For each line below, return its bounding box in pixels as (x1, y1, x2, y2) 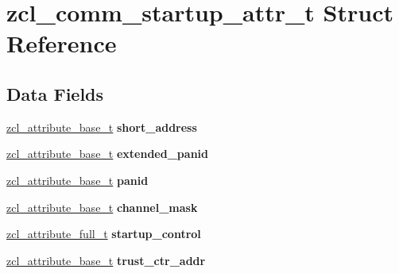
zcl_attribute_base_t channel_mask (6, 198, 198, 215)
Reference (6, 27, 117, 60)
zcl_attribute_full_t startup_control (6, 225, 201, 242)
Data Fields (6, 81, 104, 106)
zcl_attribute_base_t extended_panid (6, 145, 208, 162)
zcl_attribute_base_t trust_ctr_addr (6, 252, 206, 268)
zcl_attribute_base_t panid (6, 171, 149, 188)
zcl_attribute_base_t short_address (6, 118, 197, 135)
